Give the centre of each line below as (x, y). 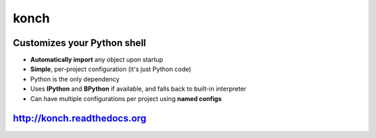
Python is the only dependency (75, 79)
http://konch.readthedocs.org (80, 118)
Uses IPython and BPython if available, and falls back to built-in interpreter (138, 89)
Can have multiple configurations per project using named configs (126, 98)
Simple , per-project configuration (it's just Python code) (111, 69)
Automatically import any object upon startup (97, 60)
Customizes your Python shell (79, 43)
